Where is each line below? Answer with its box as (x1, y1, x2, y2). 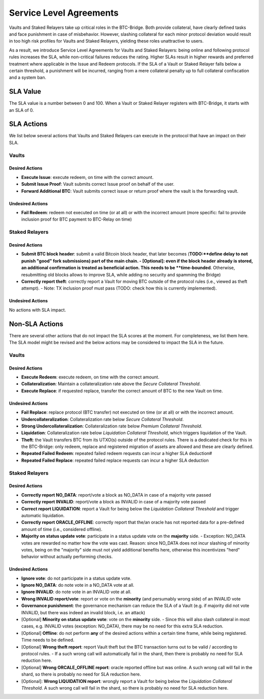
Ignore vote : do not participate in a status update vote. (21, 575, 132, 581)
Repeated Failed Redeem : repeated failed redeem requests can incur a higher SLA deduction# (21, 450, 212, 456)
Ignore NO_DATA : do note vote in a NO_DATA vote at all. (21, 582, 134, 588)
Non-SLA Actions (9, 320, 64, 328)
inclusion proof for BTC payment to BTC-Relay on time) (21, 216, 132, 223)
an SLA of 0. (9, 107, 34, 113)
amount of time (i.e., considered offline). (21, 526, 103, 532)
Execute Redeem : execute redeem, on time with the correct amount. (21, 374, 160, 380)
